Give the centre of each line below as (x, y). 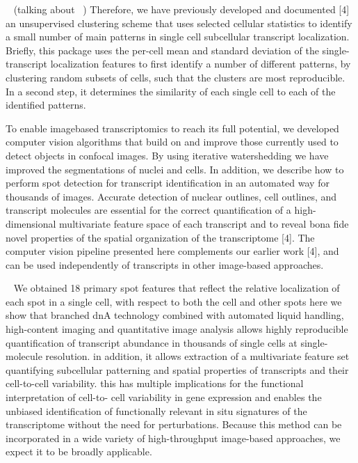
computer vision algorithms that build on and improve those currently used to (172, 142)
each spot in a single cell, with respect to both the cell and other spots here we (174, 301)
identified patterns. (46, 105)
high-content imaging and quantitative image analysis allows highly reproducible (177, 329)
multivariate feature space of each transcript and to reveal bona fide (204, 223)
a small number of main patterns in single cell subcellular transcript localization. (178, 37)
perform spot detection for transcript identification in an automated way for (168, 183)
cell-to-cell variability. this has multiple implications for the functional (155, 383)
